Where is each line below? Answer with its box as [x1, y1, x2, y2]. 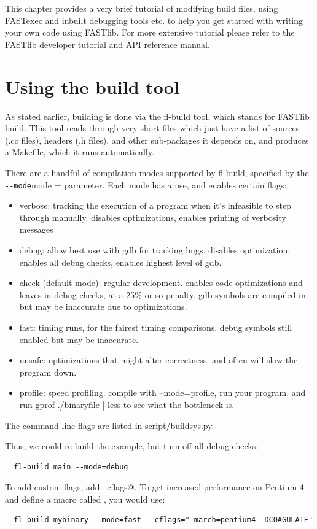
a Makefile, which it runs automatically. [5, 145, 154, 158]
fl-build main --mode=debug [14, 462, 128, 471]
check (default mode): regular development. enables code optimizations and [19, 276, 303, 289]
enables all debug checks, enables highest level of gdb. [19, 255, 222, 268]
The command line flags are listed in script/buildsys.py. [5, 419, 214, 431]
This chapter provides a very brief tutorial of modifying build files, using [5, 2, 278, 14]
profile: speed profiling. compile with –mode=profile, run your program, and [19, 386, 306, 399]
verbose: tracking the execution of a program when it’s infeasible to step [19, 199, 292, 212]
